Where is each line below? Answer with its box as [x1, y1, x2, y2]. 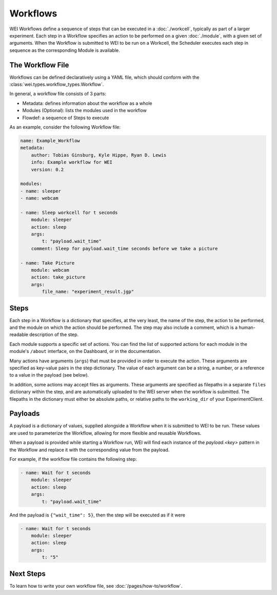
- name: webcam [20, 195, 58, 201]
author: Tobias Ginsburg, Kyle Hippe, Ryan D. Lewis [31, 152, 167, 158]
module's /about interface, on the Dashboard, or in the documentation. [9, 348, 162, 355]
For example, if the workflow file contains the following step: [9, 456, 137, 462]
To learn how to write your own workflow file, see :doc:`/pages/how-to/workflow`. [9, 583, 183, 589]
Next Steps [9, 569, 46, 578]
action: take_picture [31, 274, 86, 280]
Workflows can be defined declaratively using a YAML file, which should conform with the [9, 74, 200, 80]
